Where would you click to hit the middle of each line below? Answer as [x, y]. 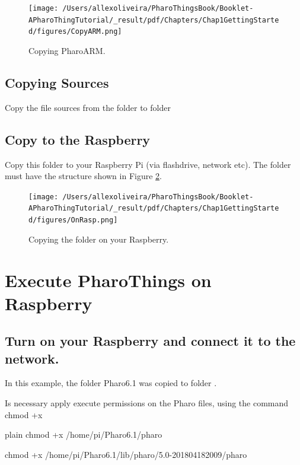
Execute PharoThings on [108, 280]
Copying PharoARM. [67, 50]
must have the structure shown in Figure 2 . [83, 176]
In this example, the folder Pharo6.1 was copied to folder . [111, 383]
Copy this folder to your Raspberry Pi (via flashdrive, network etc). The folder [148, 164]
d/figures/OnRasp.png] [73, 220]
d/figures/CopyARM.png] [75, 32]
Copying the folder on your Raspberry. [99, 239]
